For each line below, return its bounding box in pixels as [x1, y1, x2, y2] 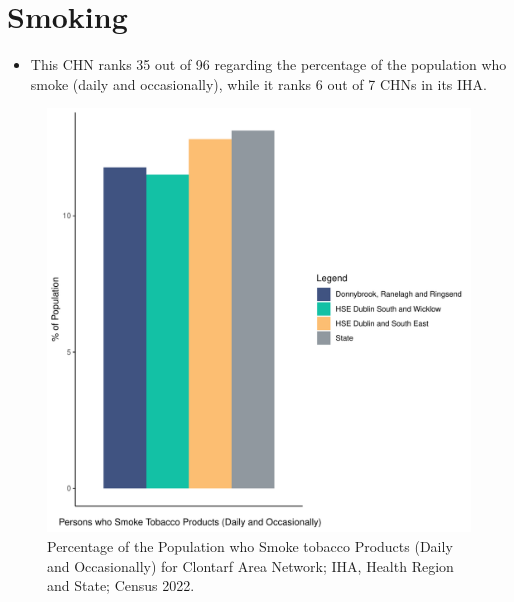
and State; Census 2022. [47, 575, 195, 596]
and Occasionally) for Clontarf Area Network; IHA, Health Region [47, 555, 454, 576]
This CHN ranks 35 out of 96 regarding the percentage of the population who [30, 54, 507, 75]
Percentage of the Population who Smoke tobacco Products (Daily [47, 535, 453, 556]
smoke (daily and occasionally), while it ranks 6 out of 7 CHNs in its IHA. [30, 73, 487, 94]
